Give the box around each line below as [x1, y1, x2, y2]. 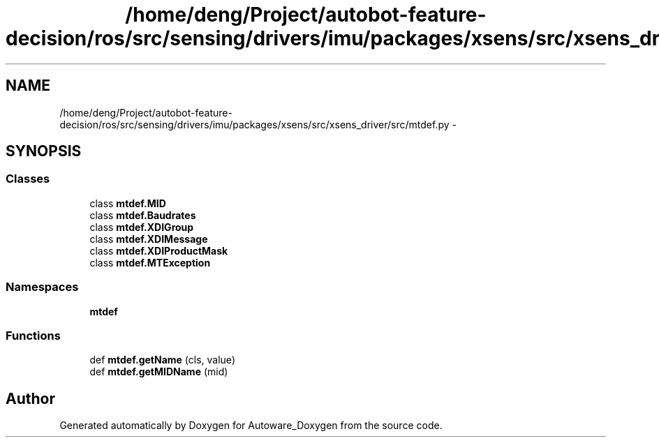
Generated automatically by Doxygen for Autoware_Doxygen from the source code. [59, 419, 443, 432]
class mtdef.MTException [89, 256, 211, 269]
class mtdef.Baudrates [89, 209, 196, 221]
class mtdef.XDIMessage [89, 232, 208, 245]
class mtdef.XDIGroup [89, 220, 194, 233]
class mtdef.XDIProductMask [89, 244, 228, 257]
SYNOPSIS [6, 142, 82, 160]
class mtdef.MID [89, 197, 166, 209]
